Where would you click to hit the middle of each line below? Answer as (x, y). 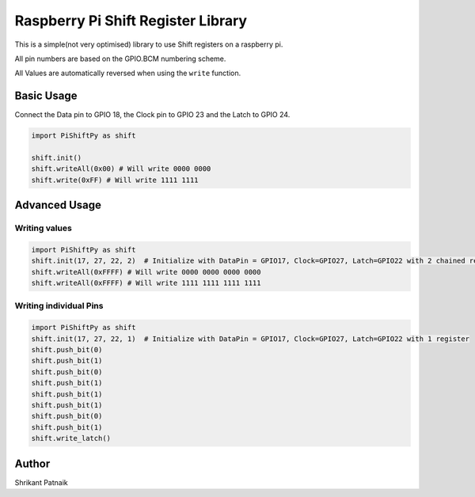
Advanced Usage (58, 205)
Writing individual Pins (59, 306)
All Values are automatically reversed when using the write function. (128, 73)
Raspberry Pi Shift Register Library (131, 21)
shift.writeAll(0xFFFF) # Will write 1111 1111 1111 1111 (146, 283)
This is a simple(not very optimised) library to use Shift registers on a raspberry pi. (149, 44)
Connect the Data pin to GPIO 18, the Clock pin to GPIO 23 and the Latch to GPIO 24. (152, 115)
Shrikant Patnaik (41, 482)
